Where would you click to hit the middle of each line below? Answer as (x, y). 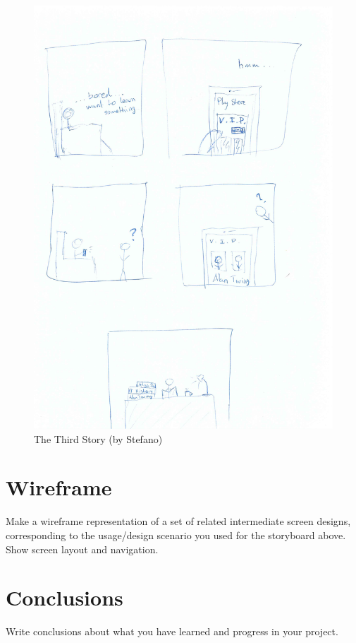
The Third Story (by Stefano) (98, 438)
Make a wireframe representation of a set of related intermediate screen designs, (178, 521)
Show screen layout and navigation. (82, 549)
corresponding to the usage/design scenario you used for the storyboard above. (176, 535)
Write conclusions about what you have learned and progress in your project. (172, 631)
